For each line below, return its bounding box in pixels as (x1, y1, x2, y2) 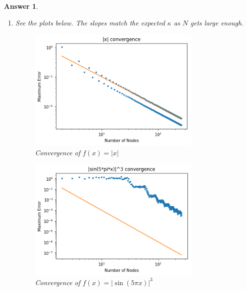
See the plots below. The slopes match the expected (15, 17, 165, 27)
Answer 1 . (4, 1, 38, 11)
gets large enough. (190, 17, 244, 27)
